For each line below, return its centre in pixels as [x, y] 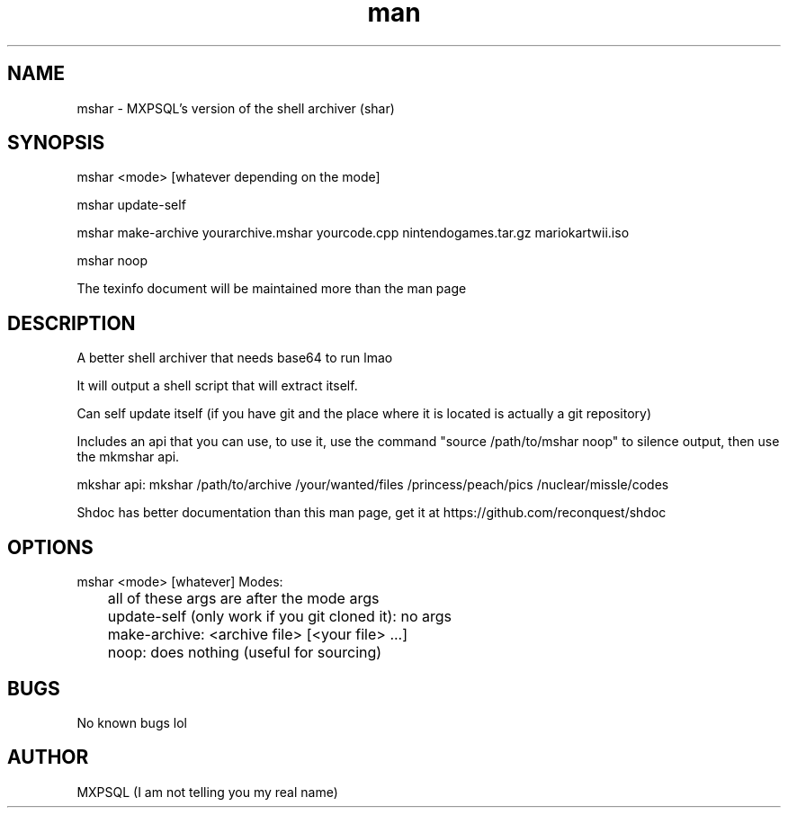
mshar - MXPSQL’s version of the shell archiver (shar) [236, 108]
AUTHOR [48, 757]
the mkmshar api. [128, 457]
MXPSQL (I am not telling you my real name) [207, 792]
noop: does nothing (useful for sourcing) [245, 653]
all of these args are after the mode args [243, 599]
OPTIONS [50, 547]
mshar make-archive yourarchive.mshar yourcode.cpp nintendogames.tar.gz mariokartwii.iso [353, 233]
